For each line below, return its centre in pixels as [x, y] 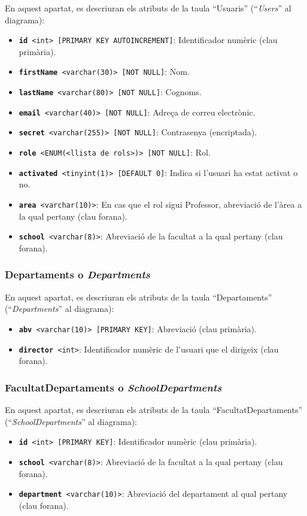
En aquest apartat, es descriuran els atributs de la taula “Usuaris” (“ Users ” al [148, 8]
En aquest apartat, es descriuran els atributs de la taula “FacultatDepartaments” [154, 409]
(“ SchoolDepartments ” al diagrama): [71, 421]
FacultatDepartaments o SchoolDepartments [113, 387]
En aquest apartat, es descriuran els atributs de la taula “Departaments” [139, 297]
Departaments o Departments [77, 274]
